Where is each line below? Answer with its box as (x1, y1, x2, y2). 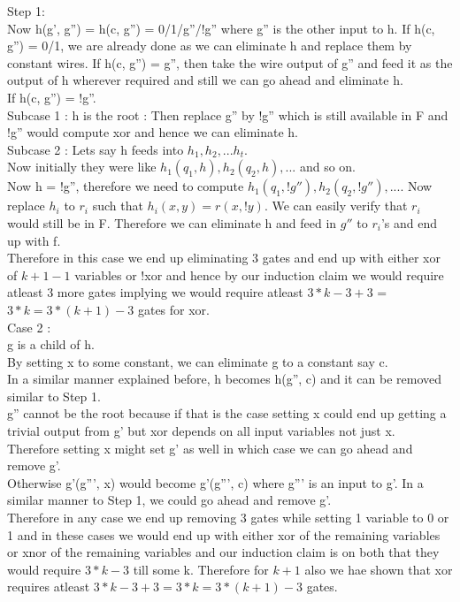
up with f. (7, 231, 61, 249)
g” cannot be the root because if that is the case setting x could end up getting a (7, 404, 447, 423)
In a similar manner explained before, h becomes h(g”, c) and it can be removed (7, 370, 442, 388)
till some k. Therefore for (133, 560, 269, 578)
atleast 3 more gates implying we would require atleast (7, 283, 303, 301)
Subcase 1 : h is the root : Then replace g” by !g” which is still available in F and (7, 105, 448, 124)
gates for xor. (137, 300, 210, 318)
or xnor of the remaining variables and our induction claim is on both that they (7, 543, 440, 561)
